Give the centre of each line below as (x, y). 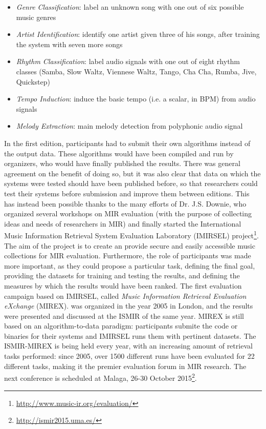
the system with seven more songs (69, 44)
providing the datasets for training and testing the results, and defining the (122, 275)
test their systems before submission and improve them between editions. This (127, 193)
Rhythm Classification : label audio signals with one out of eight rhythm (128, 61)
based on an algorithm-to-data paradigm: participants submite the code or (121, 326)
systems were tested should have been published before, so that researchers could (131, 183)
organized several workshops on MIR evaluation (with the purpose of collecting (128, 213)
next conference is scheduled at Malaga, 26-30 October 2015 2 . (101, 377)
